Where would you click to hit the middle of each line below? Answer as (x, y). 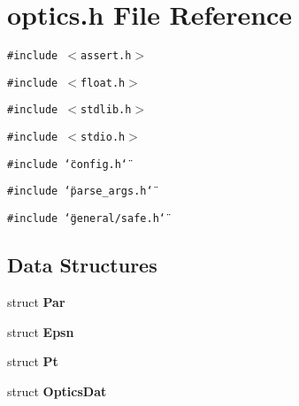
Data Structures (82, 265)
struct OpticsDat (57, 391)
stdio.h (103, 138)
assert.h (106, 56)
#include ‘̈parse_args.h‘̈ (80, 192)
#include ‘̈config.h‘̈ (68, 164)
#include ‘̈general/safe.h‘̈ (86, 219)
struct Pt (33, 361)
